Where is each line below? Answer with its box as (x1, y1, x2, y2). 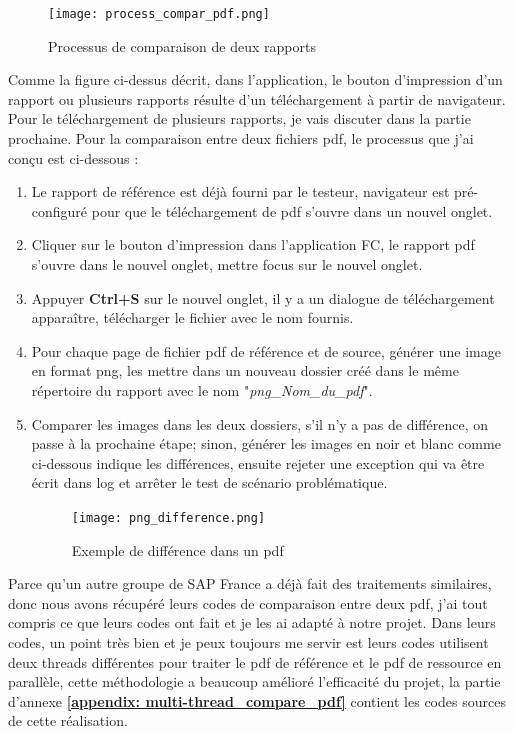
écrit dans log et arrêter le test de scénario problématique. (31, 472, 388, 493)
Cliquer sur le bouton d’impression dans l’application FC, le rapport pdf (31, 234, 475, 255)
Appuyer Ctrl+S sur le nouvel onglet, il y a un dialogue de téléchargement (31, 287, 495, 308)
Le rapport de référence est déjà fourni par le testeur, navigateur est (31, 181, 450, 202)
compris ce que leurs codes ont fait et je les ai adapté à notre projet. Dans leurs (8, 612, 496, 633)
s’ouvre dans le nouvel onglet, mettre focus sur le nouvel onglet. (31, 254, 423, 274)
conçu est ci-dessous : (8, 147, 139, 168)
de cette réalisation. (8, 710, 128, 731)
